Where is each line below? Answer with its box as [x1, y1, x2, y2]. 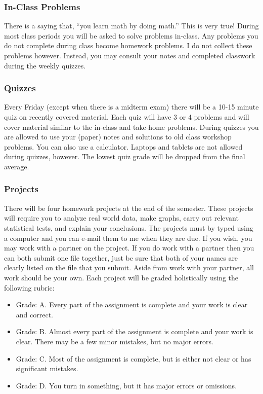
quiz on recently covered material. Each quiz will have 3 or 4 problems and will [4, 112, 249, 122]
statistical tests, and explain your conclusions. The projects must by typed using [4, 222, 253, 233]
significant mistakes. [16, 363, 78, 374]
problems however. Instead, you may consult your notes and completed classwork [4, 50, 255, 60]
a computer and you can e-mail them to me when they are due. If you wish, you [4, 232, 252, 243]
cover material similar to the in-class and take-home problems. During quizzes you [4, 121, 259, 132]
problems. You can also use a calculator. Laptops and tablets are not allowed [4, 141, 243, 152]
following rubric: [4, 282, 55, 293]
